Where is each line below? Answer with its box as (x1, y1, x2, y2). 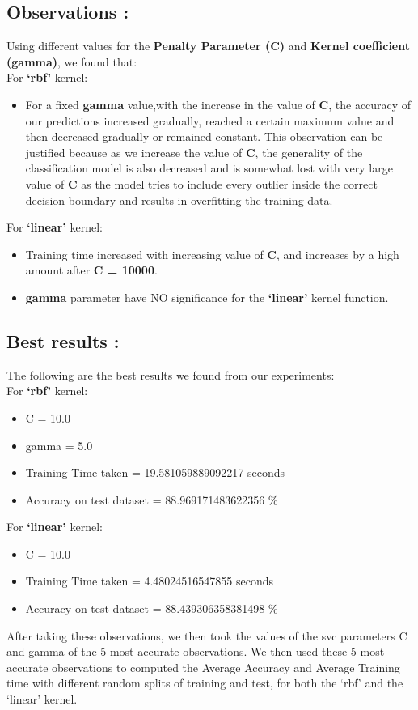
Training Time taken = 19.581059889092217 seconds (25, 464, 285, 481)
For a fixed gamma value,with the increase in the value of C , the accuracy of (25, 96, 412, 113)
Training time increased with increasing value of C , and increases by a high (25, 245, 399, 262)
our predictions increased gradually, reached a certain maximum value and (25, 112, 395, 129)
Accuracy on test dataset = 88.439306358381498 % (25, 600, 278, 617)
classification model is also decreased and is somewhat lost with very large (25, 159, 393, 176)
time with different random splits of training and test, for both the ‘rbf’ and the (6, 674, 403, 691)
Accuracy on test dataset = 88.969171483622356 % (25, 491, 278, 508)
